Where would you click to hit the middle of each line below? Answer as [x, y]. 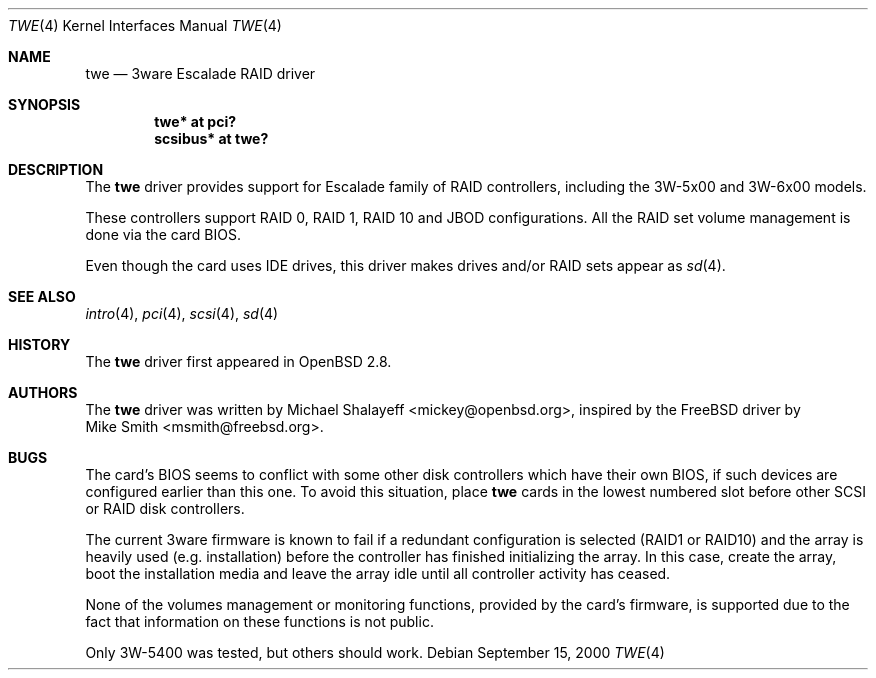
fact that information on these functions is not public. [259, 621]
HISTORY [39, 344]
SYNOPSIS [44, 104]
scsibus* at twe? [211, 138]
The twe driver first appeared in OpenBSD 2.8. [238, 361]
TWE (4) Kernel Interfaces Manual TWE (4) [145, 25]
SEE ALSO [42, 296]
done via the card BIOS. [163, 234]
